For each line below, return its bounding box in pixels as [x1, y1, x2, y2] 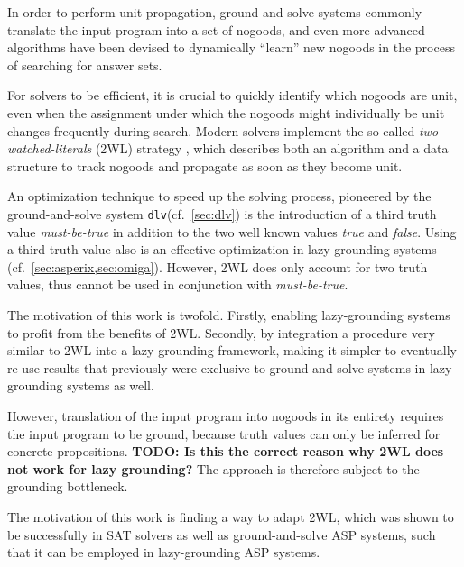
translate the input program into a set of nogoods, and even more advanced [7, 20, 425, 39]
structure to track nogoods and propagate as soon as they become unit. [7, 156, 403, 175]
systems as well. [67, 376, 154, 395]
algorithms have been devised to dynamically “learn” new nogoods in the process [7, 38, 455, 57]
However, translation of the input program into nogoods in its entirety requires [7, 406, 444, 425]
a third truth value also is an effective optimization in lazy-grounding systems [7, 240, 437, 259]
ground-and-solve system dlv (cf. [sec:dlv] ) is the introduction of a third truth [7, 204, 437, 223]
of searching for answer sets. [7, 55, 162, 74]
